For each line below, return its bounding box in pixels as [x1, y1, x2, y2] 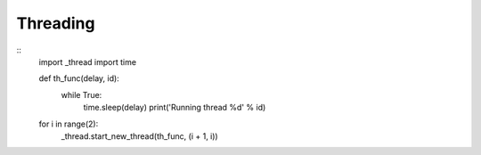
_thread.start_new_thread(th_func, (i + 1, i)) [61, 130, 218, 142]
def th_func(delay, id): [38, 73, 119, 84]
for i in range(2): [38, 118, 99, 129]
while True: [61, 89, 102, 100]
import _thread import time [38, 56, 137, 67]
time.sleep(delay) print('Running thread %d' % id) [83, 102, 266, 113]
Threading [16, 13, 95, 33]
